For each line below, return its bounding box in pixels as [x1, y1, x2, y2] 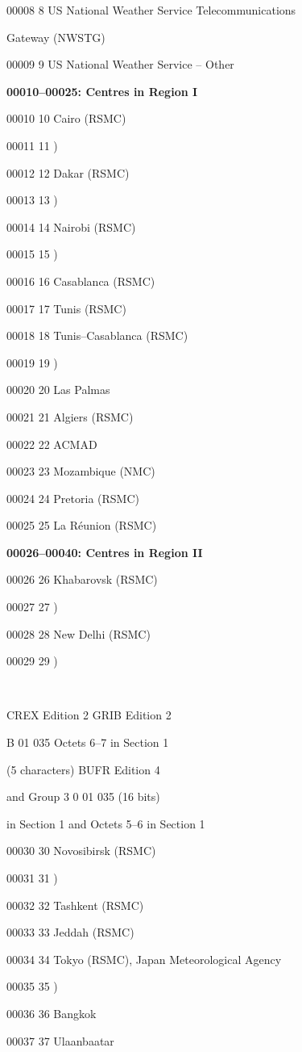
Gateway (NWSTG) [6, 28, 105, 45]
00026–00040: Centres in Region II [6, 543, 203, 560]
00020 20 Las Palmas [6, 381, 110, 398]
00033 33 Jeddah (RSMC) [6, 924, 134, 941]
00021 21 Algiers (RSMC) [6, 408, 134, 425]
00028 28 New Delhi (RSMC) [6, 625, 151, 642]
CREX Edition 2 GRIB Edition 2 [6, 706, 172, 723]
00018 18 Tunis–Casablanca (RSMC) [6, 327, 188, 344]
